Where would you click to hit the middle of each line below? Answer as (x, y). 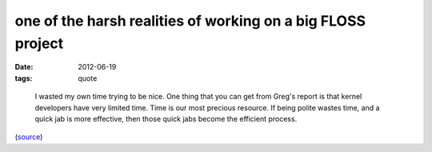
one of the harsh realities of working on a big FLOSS (190, 21)
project (39, 43)
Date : (24, 67)
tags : (24, 78)
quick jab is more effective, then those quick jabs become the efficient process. (166, 118)
